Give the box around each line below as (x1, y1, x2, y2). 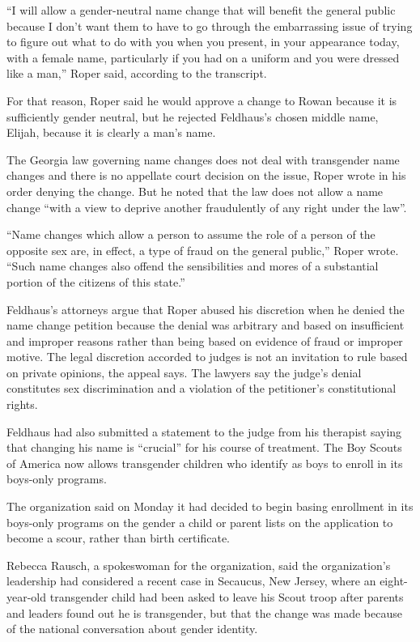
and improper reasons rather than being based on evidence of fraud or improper (6, 332, 403, 349)
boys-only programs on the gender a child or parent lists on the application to (6, 513, 393, 530)
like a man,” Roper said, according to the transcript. (6, 65, 267, 82)
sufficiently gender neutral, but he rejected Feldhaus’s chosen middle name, (6, 108, 379, 125)
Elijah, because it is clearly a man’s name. (6, 124, 216, 141)
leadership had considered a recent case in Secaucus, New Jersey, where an (6, 572, 376, 589)
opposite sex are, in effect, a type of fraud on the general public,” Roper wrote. (6, 241, 399, 258)
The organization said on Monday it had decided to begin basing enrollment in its (6, 498, 414, 515)
